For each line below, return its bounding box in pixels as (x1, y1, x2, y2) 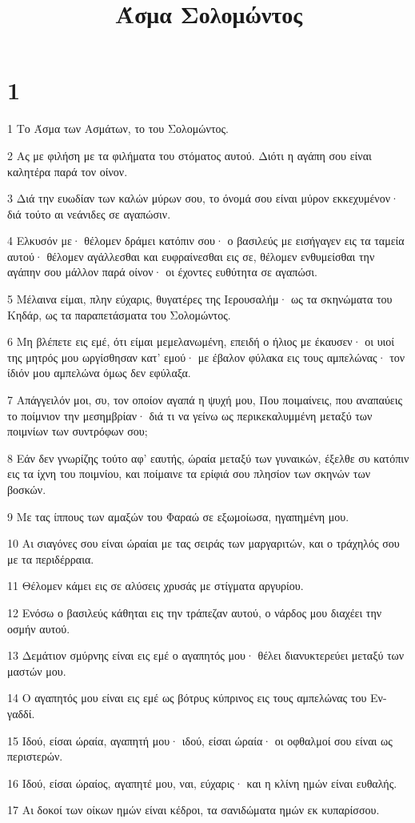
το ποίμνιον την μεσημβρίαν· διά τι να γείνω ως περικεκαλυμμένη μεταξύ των (7, 407, 373, 424)
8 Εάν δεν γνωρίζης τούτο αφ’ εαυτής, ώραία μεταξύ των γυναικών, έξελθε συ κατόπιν (7, 449, 409, 466)
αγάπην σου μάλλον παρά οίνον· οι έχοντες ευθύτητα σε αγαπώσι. (7, 263, 317, 280)
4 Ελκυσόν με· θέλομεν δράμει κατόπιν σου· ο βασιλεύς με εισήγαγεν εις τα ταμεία (7, 232, 405, 249)
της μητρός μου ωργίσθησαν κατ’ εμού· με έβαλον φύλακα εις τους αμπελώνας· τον (7, 348, 405, 365)
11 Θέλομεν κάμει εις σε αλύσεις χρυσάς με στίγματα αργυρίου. (7, 577, 304, 594)
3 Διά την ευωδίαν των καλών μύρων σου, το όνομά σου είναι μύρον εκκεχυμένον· (7, 190, 399, 207)
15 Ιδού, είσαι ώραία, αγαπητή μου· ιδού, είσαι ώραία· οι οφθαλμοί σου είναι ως (7, 732, 393, 749)
